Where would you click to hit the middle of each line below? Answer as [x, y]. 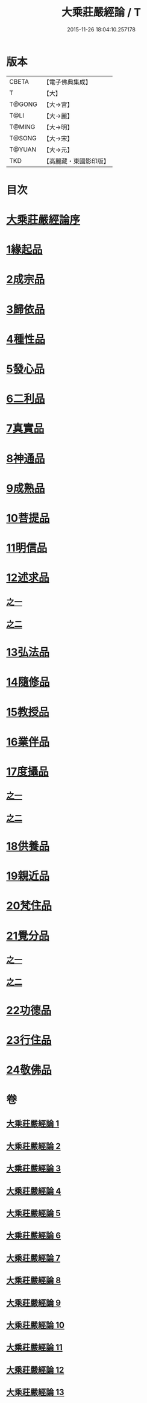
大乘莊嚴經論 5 [34, 1213]
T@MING [22, 127]
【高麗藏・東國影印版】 [76, 161]
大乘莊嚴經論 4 [34, 1191]
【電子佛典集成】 [67, 82]
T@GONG [23, 104]
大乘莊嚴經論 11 [35, 1348]
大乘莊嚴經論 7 [33, 1258]
